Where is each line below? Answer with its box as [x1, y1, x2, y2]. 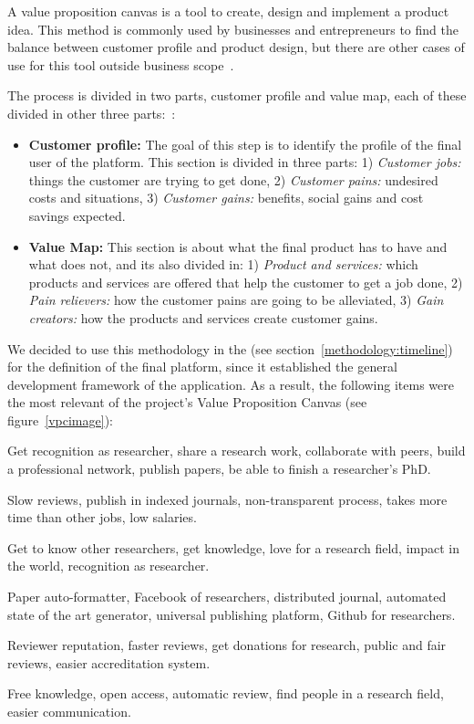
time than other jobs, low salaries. [7, 508, 197, 527]
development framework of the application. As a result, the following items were [7, 374, 454, 393]
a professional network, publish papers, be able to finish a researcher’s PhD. [7, 459, 431, 478]
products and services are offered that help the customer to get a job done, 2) [28, 272, 463, 291]
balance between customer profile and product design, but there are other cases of [7, 37, 465, 57]
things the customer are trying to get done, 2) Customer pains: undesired [28, 170, 438, 189]
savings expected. [28, 205, 126, 225]
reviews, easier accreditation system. [7, 653, 211, 672]
